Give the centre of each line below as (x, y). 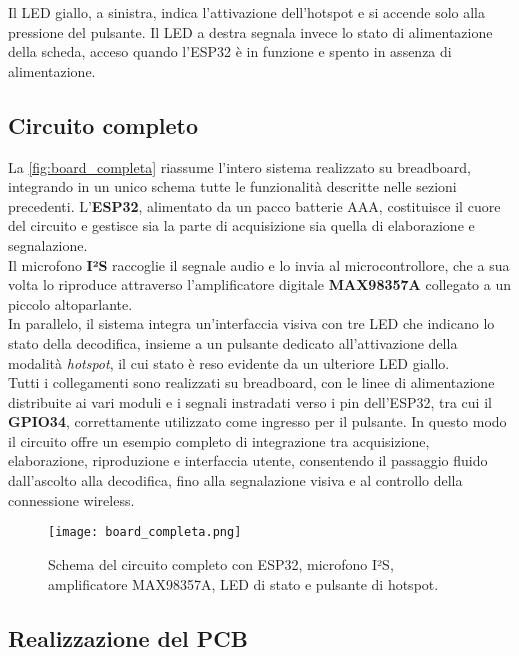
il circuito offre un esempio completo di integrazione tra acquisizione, (219, 440)
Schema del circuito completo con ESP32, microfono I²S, (221, 563)
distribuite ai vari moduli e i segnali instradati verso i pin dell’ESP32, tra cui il (250, 401)
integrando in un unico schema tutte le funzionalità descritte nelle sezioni (232, 186)
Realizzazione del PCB (128, 637)
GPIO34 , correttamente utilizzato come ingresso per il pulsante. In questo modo (257, 421)
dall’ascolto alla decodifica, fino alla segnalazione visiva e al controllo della (235, 480)
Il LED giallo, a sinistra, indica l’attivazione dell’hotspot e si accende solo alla (247, 12)
